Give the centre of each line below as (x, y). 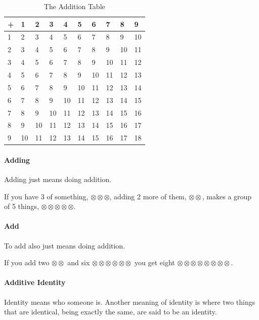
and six (79, 262)
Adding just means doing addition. (58, 179)
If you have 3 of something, (46, 196)
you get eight (155, 262)
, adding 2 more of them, (148, 196)
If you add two (27, 262)
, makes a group (227, 196)
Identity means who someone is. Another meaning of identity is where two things (130, 301)
